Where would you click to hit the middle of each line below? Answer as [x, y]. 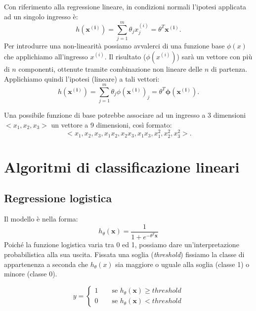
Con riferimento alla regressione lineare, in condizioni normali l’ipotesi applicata [125, 6]
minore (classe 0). [31, 274]
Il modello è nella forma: [41, 219]
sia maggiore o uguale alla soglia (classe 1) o [182, 264]
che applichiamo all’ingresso [46, 56]
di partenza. [229, 68]
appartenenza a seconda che [46, 264]
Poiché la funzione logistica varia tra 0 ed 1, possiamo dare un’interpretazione [122, 244]
